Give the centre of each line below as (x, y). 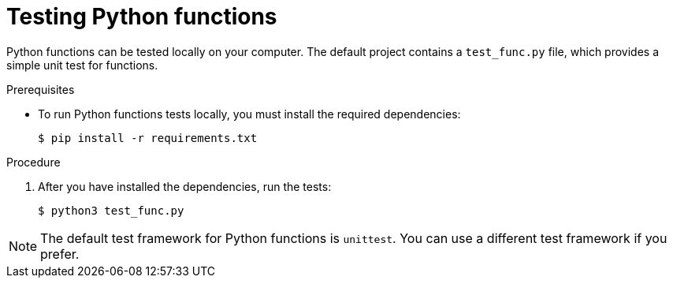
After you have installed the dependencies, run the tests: (185, 186)
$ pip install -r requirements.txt (148, 138)
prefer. (60, 254)
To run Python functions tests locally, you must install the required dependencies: (249, 114)
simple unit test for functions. (82, 65)
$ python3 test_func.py (111, 210)
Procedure (33, 162)
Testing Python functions (142, 17)
